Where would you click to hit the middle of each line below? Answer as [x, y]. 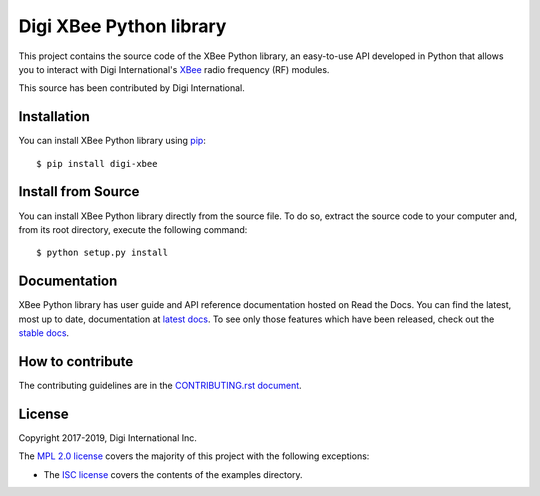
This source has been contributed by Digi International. [131, 88]
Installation [54, 116]
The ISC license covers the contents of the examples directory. [173, 474]
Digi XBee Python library [122, 26]
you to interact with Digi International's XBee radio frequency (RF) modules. [174, 69]
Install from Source [79, 191]
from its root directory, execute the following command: [133, 229]
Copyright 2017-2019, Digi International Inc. [107, 437]
